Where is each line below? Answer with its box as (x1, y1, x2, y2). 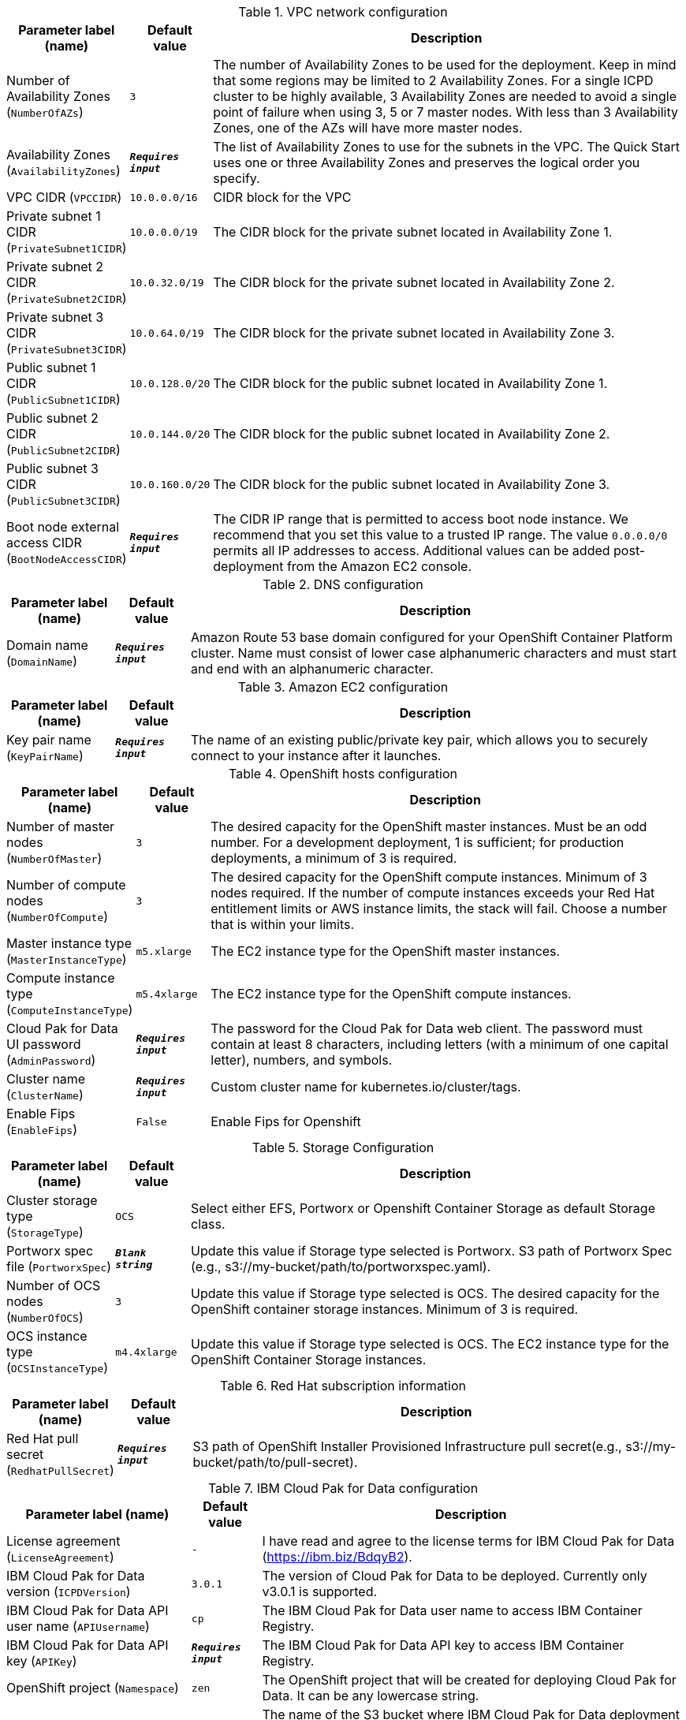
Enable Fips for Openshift (211, 1114, 361, 1129)
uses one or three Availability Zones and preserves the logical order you (213, 155, 640, 170)
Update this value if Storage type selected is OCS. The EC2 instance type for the (191, 1336, 669, 1352)
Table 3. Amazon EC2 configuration (237, 679, 449, 695)
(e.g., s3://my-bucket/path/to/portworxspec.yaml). (191, 1259, 491, 1274)
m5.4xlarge (136, 987, 198, 1000)
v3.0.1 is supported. (262, 1584, 378, 1599)
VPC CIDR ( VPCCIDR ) (6, 189, 122, 205)
